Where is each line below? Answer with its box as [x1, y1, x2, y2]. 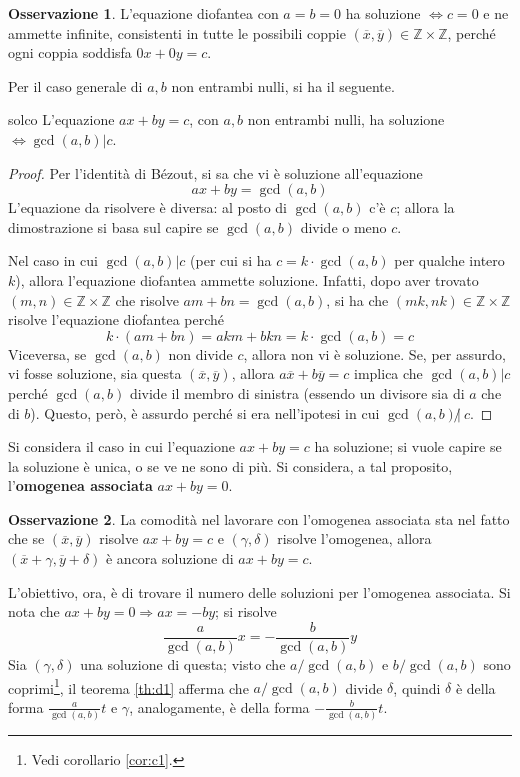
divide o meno [300, 216, 387, 237]
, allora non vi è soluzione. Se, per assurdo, [243, 343, 506, 364]
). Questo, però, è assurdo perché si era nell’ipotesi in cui [30, 402, 380, 423]
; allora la [396, 197, 455, 218]
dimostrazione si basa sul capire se [8, 216, 219, 237]
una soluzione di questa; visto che [80, 653, 286, 674]
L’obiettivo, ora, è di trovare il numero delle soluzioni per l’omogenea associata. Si [8, 581, 511, 602]
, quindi [393, 677, 441, 698]
